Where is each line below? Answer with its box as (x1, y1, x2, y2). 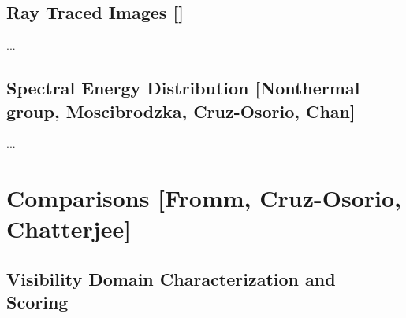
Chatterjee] (6, 213, 132, 245)
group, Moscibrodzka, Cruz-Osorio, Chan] (6, 98, 356, 123)
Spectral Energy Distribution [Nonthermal (6, 76, 360, 100)
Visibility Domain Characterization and (6, 266, 336, 290)
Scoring (6, 290, 69, 314)
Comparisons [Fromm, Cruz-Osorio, (6, 182, 401, 214)
